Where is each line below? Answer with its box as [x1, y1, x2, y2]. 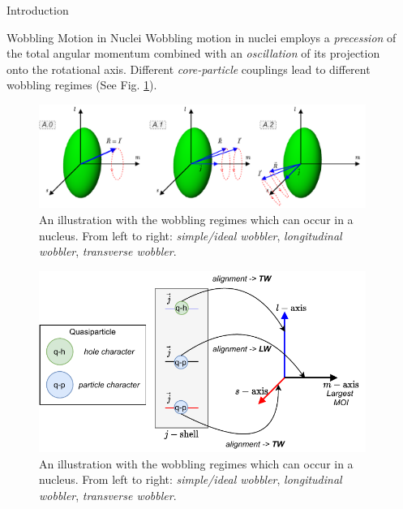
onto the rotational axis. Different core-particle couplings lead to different [6, 60, 371, 77]
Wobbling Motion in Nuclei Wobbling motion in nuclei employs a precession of [6, 28, 397, 45]
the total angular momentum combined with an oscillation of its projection [6, 45, 380, 62]
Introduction [6, 2, 69, 18]
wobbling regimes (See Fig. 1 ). [6, 76, 157, 93]
